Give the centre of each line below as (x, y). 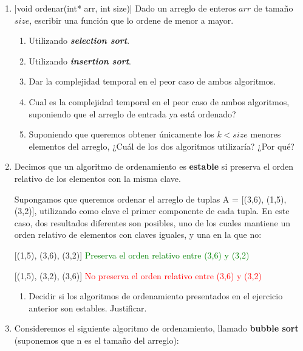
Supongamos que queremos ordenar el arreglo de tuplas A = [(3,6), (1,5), (150, 199)
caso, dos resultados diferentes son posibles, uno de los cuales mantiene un (152, 222)
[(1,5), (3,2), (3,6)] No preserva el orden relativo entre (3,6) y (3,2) (138, 275)
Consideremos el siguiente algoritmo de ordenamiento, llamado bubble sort (156, 328)
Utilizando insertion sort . (80, 61)
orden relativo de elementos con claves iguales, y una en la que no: (138, 235)
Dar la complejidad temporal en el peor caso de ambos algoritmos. (152, 81)
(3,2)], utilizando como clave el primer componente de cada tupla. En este (152, 211)
